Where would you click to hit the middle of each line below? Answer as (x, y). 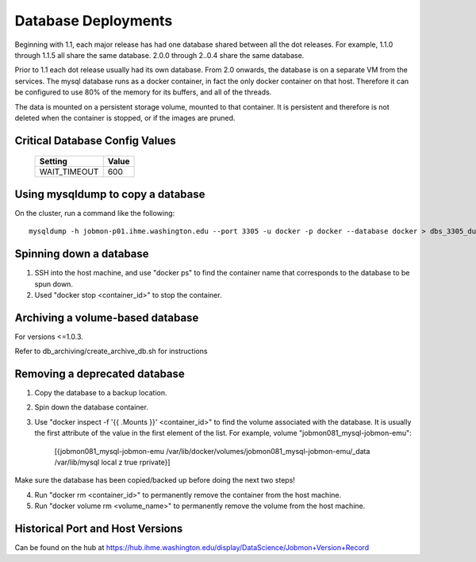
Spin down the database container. (91, 407)
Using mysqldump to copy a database (110, 194)
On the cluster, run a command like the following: (95, 213)
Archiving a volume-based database (107, 318)
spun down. (54, 284)
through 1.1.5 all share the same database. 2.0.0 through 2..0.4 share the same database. (159, 55)
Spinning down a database (82, 254)
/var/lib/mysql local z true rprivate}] (112, 462)
